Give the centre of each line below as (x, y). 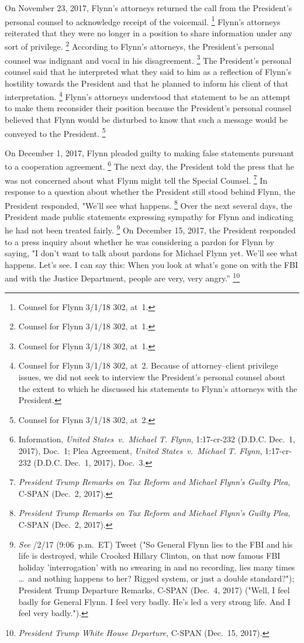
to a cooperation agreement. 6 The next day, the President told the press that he (149, 166)
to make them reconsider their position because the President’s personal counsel (148, 108)
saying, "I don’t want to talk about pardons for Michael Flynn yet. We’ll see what (151, 253)
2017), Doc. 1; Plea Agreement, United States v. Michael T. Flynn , (140, 450)
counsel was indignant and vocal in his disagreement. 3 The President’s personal (148, 59)
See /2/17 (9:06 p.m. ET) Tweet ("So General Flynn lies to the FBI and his (156, 544)
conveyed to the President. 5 (55, 132)
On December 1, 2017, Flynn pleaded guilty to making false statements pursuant (150, 152)
